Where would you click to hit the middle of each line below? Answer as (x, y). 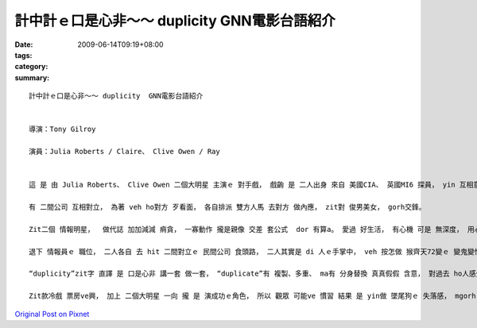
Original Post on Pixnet (52, 314)
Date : (24, 44)
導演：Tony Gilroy (62, 129)
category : (31, 67)
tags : (23, 55)
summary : (32, 77)
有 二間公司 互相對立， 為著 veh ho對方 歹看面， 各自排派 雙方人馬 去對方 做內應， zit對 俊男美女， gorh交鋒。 (227, 207)
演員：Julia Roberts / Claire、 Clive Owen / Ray (124, 152)
